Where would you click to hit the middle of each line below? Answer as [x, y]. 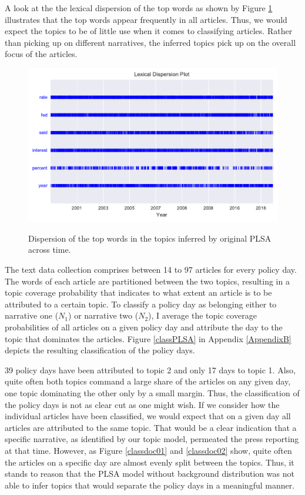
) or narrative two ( [103, 315]
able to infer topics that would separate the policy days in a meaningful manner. [150, 485]
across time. [50, 250]
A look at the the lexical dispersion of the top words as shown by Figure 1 [139, 8]
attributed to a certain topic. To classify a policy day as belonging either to [141, 304]
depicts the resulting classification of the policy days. [100, 350]
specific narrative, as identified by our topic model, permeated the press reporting [152, 439]
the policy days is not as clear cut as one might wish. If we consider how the [142, 404]
